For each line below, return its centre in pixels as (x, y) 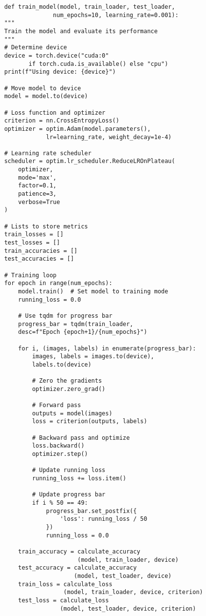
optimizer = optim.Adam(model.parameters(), (77, 129)
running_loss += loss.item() (79, 479)
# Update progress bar (69, 495)
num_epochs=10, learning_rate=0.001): (116, 15)
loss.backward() (58, 446)
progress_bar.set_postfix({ (91, 511)
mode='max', (37, 177)
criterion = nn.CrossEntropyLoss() (62, 121)
